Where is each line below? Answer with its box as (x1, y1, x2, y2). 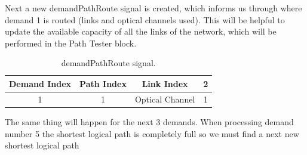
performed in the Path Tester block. (5, 36, 137, 49)
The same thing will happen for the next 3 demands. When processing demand (5, 115, 294, 128)
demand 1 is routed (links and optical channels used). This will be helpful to (5, 13, 285, 26)
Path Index (79, 77, 127, 89)
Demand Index (9, 77, 72, 89)
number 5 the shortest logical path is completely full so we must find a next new (5, 127, 299, 139)
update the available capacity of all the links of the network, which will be (5, 25, 277, 38)
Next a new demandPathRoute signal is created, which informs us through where (5, 2, 302, 14)
